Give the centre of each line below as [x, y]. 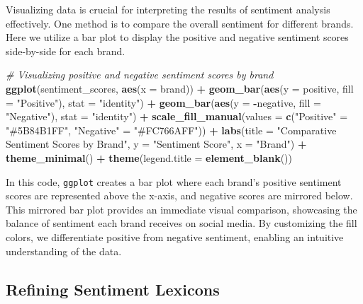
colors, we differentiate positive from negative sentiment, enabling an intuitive [175, 236]
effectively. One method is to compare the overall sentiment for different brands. [180, 23]
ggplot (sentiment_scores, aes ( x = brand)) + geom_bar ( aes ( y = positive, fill [180, 88]
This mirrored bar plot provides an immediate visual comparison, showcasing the [181, 209]
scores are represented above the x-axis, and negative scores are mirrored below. [179, 195]
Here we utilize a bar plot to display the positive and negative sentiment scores [177, 37]
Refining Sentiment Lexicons [113, 289]
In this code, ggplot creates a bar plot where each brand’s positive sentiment [174, 181]
